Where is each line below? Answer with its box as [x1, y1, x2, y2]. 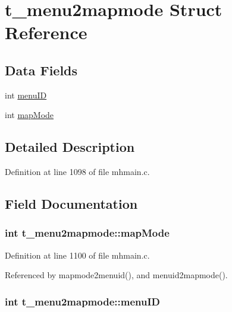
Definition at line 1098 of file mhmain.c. [5, 165, 150, 178]
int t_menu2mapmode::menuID [5, 294, 160, 308]
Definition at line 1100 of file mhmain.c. [5, 249, 150, 261]
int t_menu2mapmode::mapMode [5, 225, 170, 240]
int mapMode [5, 109, 54, 121]
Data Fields [5, 61, 78, 79]
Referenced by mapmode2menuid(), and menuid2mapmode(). [5, 269, 228, 281]
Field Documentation [5, 195, 138, 213]
